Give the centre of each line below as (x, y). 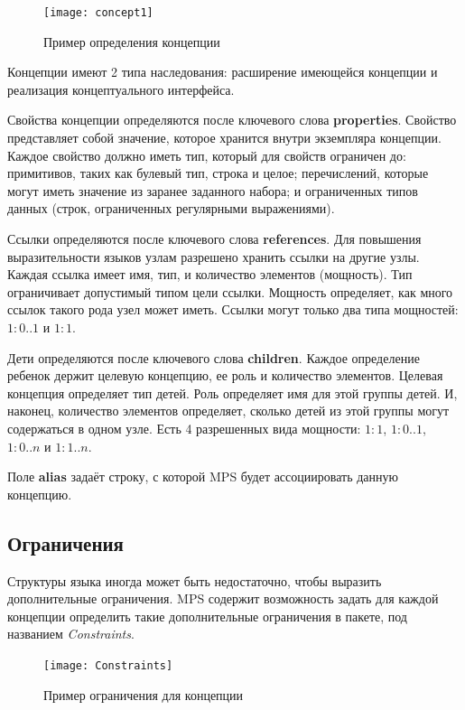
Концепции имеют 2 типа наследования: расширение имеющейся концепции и (223, 72)
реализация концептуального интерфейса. (121, 89)
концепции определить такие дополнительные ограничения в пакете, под (207, 616)
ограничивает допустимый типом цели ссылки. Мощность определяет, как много (230, 291)
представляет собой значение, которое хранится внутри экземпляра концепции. (224, 138)
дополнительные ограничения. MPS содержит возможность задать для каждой (223, 598)
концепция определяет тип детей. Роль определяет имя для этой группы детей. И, (232, 392)
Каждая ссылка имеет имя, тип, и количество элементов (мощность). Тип (210, 274)
